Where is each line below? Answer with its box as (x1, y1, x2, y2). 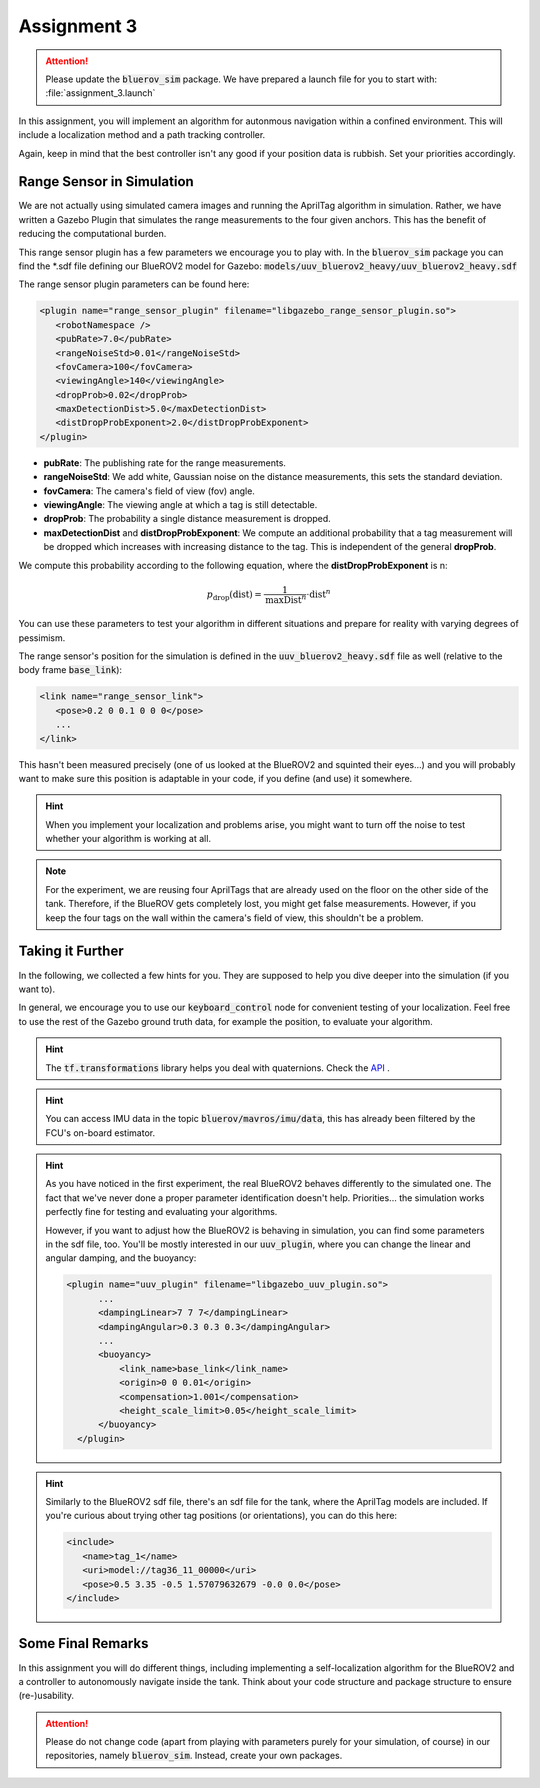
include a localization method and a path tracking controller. (18, 129, 266, 141)
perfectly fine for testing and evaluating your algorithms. (45, 1206, 278, 1218)
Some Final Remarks (18, 1635, 149, 1652)
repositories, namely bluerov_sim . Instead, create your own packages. (45, 1750, 343, 1762)
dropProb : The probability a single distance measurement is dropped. (43, 513, 332, 525)
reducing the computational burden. (18, 228, 167, 240)
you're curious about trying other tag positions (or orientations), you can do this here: (45, 1510, 398, 1522)
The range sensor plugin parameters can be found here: (18, 278, 250, 290)
